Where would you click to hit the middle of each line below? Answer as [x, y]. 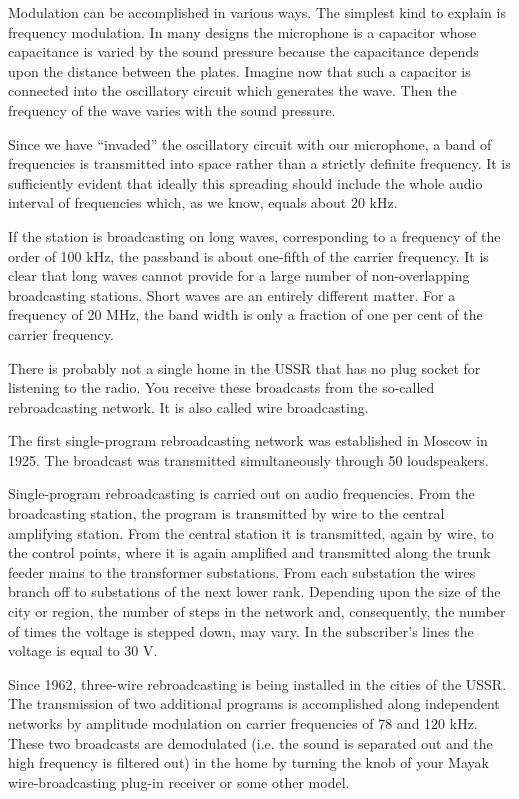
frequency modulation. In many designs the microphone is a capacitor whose [242, 31]
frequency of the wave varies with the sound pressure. [172, 109]
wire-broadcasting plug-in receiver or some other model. [179, 781]
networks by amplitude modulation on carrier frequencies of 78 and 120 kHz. [243, 723]
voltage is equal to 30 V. [83, 650]
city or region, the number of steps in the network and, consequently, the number [257, 611]
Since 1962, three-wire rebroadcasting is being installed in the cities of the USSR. [257, 683]
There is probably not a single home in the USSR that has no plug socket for [244, 367]
